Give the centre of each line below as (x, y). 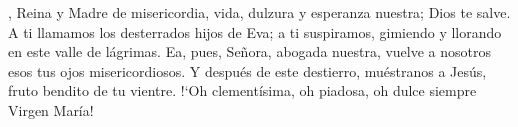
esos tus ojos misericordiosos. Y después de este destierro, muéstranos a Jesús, (247, 70)
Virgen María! (51, 109)
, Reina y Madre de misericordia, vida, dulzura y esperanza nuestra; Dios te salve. (259, 12)
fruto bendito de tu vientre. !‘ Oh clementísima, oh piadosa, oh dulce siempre (242, 90)
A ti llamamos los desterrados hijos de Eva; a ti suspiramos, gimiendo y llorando (255, 31)
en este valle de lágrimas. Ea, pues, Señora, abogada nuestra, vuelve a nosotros (250, 51)
